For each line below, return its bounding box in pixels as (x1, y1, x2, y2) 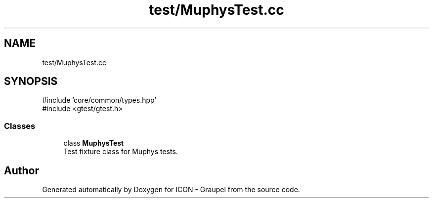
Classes (4, 121, 36, 131)
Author (4, 164, 39, 177)
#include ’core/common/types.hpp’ (42, 96, 156, 105)
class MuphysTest (63, 139, 124, 148)
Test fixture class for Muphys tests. (63, 147, 178, 156)
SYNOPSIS (4, 75, 58, 88)
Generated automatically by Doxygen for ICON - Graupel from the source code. (42, 185, 300, 194)
